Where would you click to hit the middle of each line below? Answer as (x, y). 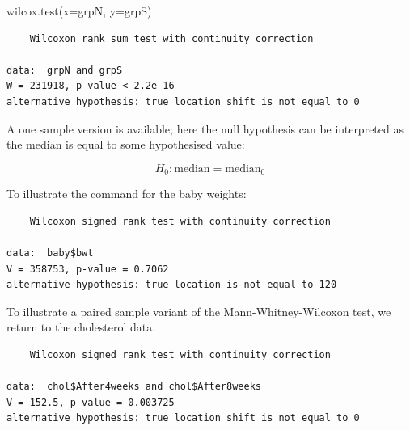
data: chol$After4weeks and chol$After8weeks (134, 387)
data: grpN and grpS (65, 70)
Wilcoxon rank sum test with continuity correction (171, 38)
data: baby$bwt (50, 253)
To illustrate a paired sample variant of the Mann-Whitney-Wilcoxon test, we (199, 311)
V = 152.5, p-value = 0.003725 (91, 402)
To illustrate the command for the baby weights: (127, 194)
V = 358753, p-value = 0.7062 (88, 269)
